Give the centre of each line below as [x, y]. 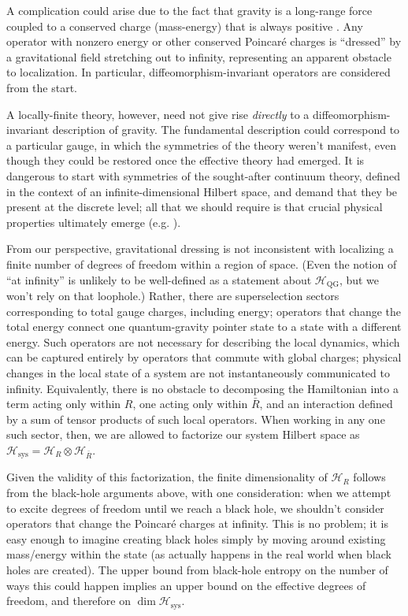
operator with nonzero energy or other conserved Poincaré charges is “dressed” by [204, 41]
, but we [359, 279]
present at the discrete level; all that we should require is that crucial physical [195, 207]
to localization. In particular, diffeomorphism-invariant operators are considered [198, 72]
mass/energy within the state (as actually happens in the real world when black [199, 554]
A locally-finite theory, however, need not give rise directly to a [158, 114]
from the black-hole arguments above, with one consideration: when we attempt [199, 492]
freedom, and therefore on [69, 601]
